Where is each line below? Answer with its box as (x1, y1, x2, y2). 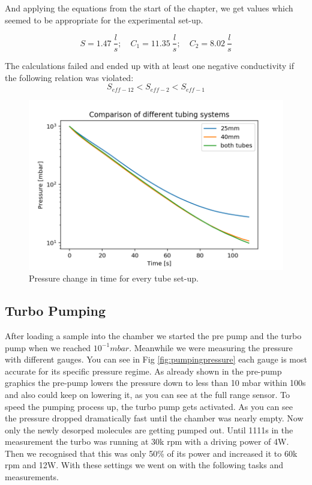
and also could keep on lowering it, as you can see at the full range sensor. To (5, 388, 290, 400)
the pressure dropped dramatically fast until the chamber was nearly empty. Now (5, 412, 304, 424)
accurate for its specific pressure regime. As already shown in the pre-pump (5, 364, 282, 377)
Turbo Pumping (5, 301, 106, 320)
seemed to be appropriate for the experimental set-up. (5, 13, 203, 26)
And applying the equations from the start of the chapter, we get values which (5, 2, 293, 14)
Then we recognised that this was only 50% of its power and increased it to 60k (5, 447, 298, 459)
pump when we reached (5, 341, 91, 354)
